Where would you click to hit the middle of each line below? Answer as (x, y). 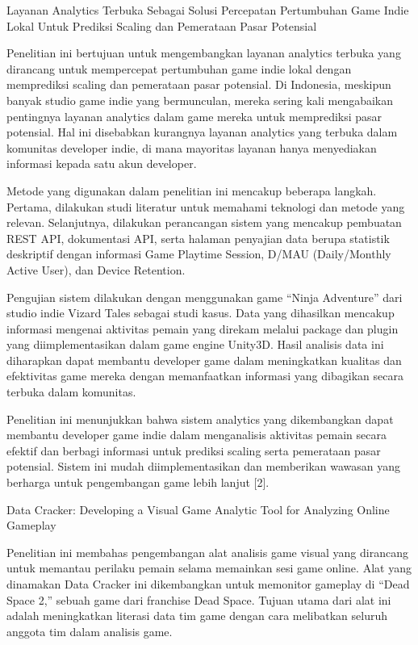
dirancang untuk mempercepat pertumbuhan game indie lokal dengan (179, 68)
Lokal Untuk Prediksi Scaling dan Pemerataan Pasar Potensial (162, 25)
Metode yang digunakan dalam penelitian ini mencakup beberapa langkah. (192, 190)
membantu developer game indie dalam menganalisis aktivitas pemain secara (196, 435)
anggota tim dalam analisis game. (90, 631)
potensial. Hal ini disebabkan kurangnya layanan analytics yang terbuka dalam (202, 132)
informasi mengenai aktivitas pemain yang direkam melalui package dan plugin (203, 328)
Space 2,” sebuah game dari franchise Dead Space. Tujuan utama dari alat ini (199, 599)
